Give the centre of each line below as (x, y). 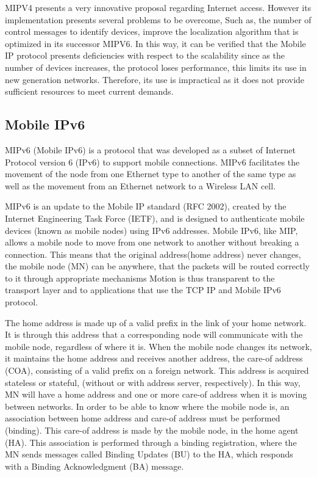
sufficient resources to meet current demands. (89, 91)
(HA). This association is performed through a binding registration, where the (151, 442)
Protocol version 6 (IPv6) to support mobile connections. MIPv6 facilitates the (152, 162)
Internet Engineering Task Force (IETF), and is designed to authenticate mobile (155, 218)
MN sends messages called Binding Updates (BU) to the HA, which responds (149, 454)
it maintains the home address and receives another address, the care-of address (154, 358)
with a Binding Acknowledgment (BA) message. (94, 466)
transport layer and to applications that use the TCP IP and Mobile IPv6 (143, 290)
